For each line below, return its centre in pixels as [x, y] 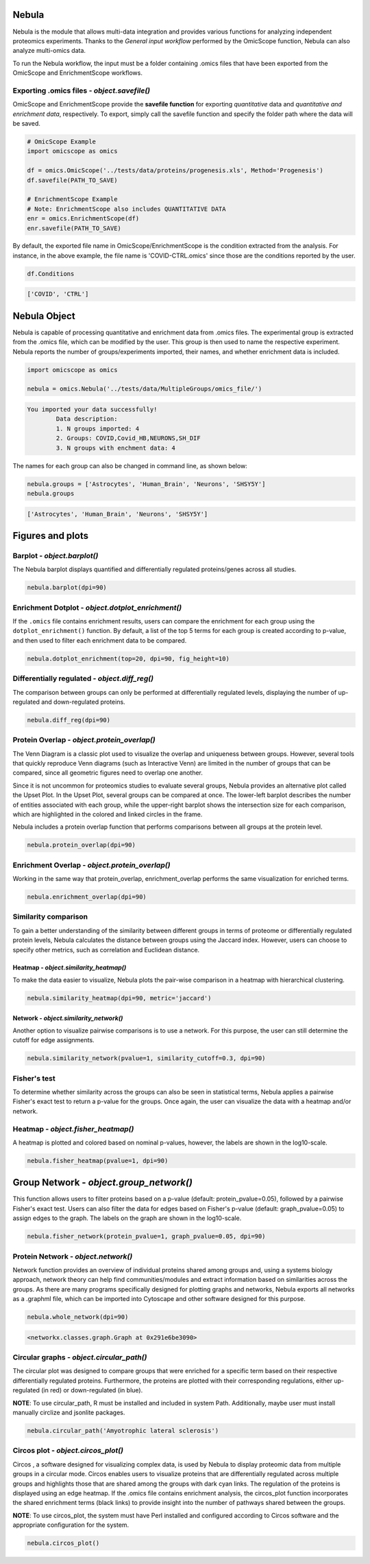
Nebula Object [44, 316]
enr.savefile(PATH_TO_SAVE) [74, 228]
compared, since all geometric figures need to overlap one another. [108, 773]
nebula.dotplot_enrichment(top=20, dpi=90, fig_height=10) [128, 658]
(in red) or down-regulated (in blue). [92, 1390]
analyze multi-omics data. [49, 51]
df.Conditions [51, 274]
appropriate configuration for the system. [71, 1525]
